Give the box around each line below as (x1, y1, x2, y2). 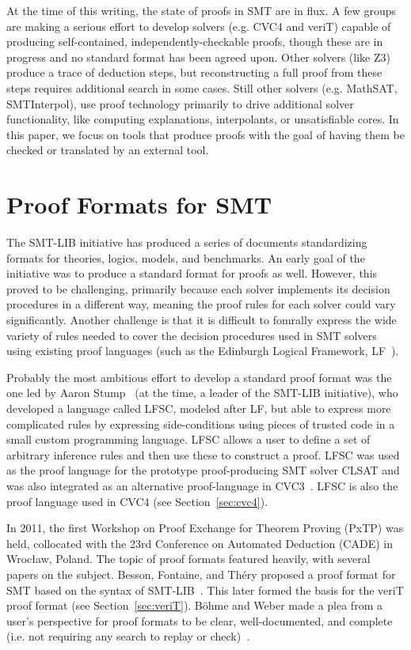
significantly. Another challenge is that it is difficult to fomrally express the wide (6, 312, 397, 328)
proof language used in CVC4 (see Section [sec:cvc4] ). (6, 493, 268, 509)
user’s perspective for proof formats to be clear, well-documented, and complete (6, 612, 393, 629)
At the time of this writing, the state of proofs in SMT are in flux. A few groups (6, 2, 397, 18)
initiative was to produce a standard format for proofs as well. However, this (6, 265, 378, 282)
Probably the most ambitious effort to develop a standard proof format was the (6, 368, 392, 385)
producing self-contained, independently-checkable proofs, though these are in (6, 33, 383, 50)
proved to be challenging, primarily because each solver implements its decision (6, 280, 390, 297)
